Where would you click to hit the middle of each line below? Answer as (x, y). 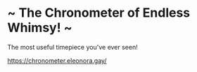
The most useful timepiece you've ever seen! (73, 47)
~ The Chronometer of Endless (99, 13)
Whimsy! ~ (40, 28)
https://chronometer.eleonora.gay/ (57, 60)
